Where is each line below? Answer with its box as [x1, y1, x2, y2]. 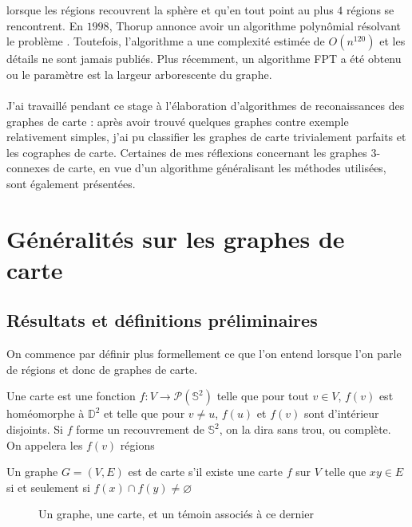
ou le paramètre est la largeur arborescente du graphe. [6, 65, 272, 82]
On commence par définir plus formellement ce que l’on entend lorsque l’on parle [6, 345, 402, 362]
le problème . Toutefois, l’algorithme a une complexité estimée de [6, 33, 325, 49]
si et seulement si [6, 478, 90, 495]
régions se [347, 2, 394, 18]
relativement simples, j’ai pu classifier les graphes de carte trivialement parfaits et [6, 128, 406, 145]
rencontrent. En [6, 17, 83, 33]
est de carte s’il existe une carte [128, 463, 283, 480]
